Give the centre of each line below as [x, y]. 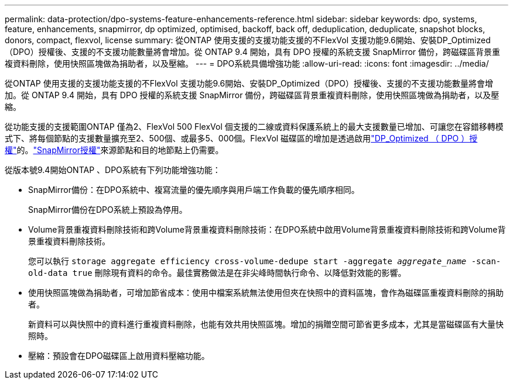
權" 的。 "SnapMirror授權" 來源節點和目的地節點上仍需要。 [114, 150]
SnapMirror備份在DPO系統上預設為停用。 [108, 210]
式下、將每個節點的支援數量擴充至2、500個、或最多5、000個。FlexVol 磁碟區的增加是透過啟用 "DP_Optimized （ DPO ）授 [241, 138]
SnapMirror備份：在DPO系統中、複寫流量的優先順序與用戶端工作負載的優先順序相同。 [194, 190]
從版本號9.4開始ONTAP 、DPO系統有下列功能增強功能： [113, 170]
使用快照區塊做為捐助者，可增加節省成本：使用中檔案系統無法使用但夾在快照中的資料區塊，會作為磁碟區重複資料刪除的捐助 [266, 293]
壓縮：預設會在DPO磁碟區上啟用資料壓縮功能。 [119, 356]
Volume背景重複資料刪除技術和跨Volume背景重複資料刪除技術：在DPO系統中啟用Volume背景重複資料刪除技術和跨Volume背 [267, 229]
